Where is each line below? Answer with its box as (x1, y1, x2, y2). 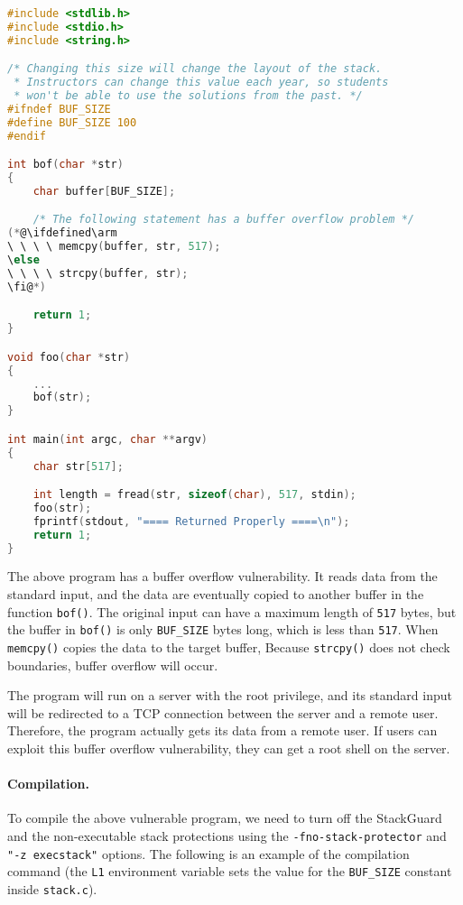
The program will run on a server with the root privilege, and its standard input (7, 686, 452, 705)
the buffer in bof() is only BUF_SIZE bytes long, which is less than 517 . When (7, 620, 439, 639)
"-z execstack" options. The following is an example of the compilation (7, 844, 410, 863)
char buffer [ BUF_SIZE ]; (32, 184, 176, 198)
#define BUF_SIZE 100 (7, 115, 137, 129)
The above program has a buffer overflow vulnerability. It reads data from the (7, 567, 438, 586)
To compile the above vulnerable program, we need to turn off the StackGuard (7, 808, 442, 827)
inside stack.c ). (7, 879, 97, 898)
